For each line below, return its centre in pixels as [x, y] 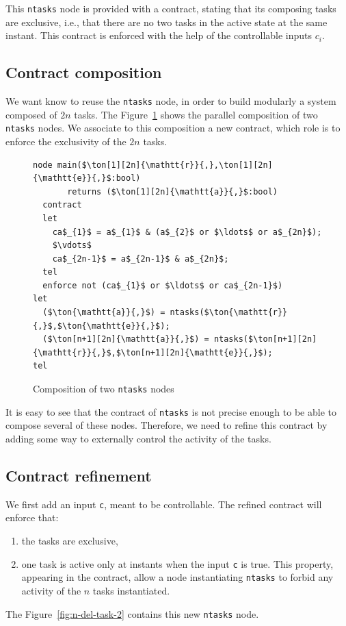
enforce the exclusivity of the [66, 141]
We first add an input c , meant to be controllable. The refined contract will [164, 504]
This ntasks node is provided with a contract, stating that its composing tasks [171, 8]
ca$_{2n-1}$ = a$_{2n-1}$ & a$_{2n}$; [141, 259]
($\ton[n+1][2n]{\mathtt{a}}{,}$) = [126, 339]
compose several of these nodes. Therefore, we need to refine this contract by [167, 425]
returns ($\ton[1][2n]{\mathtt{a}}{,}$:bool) [172, 191]
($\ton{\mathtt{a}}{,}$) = [104, 313]
